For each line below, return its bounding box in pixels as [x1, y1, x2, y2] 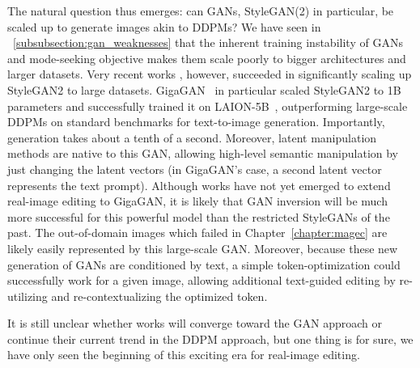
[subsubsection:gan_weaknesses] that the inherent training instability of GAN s [13, 34, 403, 51]
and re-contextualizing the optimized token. [51, 287, 268, 304]
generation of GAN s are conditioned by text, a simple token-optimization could [7, 256, 401, 273]
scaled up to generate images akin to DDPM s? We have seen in [7, 18, 321, 35]
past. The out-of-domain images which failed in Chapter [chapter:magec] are [7, 224, 388, 241]
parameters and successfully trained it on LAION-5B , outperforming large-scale [7, 97, 408, 114]
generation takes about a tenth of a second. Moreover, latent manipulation [7, 129, 377, 146]
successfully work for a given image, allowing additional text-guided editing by [7, 272, 396, 289]
